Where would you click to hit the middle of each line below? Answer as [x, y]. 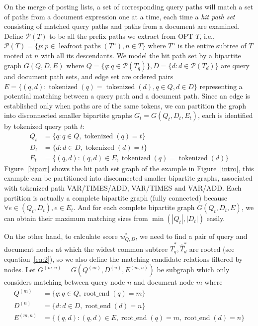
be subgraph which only [193, 270]
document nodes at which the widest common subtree [86, 249]
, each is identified [225, 115]
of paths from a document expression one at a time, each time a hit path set [120, 16]
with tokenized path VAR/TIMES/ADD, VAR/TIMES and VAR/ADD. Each [123, 188]
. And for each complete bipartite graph [134, 207]
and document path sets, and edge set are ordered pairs [89, 76]
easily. [216, 218]
